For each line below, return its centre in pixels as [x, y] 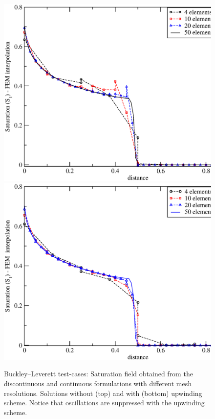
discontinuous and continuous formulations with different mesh [98, 383]
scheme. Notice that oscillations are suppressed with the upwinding [104, 403]
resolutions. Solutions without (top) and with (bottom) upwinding [103, 393]
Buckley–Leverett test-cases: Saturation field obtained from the [98, 374]
